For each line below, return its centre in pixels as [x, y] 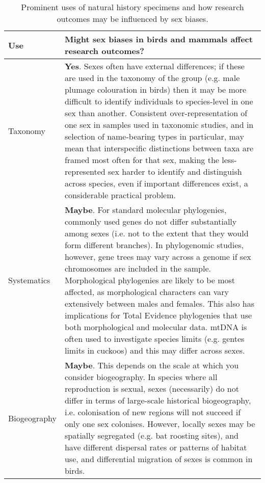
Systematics [29, 280]
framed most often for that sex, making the [142, 160]
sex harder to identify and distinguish [175, 171]
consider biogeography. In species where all [141, 377]
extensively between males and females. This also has [159, 303]
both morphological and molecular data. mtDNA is [156, 327]
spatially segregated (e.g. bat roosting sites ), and [151, 435]
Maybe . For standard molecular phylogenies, [145, 210]
